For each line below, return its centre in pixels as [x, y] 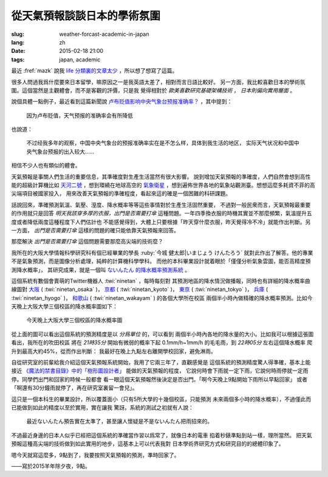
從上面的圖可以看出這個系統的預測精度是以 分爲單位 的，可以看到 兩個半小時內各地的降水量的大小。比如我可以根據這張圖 [162, 334]
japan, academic [80, 59]
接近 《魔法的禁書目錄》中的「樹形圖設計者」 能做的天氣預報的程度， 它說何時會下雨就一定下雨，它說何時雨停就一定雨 [160, 371]
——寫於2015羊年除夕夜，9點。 [51, 466]
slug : [18, 34]
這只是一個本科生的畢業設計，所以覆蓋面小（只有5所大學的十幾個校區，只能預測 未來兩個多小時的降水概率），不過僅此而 [161, 399]
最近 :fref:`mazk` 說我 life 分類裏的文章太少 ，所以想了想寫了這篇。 [94, 71]
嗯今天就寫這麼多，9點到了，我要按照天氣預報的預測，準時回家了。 [95, 455]
